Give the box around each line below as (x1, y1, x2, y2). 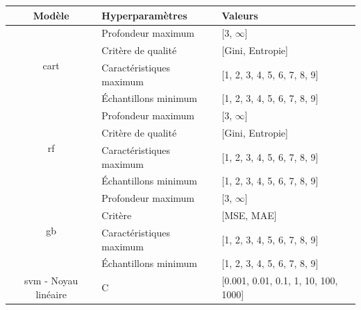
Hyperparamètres (101, 8, 187, 22)
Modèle (33, 8, 69, 22)
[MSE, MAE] (221, 208, 277, 223)
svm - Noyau (24, 273, 78, 288)
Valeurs (221, 8, 258, 22)
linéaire (35, 286, 67, 301)
